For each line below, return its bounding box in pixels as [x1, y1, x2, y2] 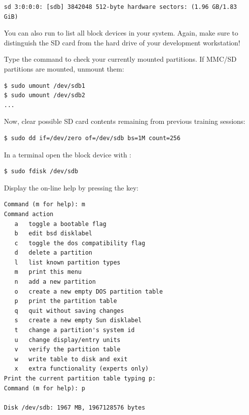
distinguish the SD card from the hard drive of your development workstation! [4, 37, 241, 47]
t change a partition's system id [14, 327, 135, 334]
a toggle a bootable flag [14, 220, 107, 227]
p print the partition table [14, 298, 117, 305]
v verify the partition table [14, 346, 121, 353]
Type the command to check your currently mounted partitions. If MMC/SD [4, 54, 237, 64]
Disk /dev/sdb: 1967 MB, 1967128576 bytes [4, 404, 145, 411]
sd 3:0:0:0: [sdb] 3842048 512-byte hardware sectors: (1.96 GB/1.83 [4, 3, 237, 10]
